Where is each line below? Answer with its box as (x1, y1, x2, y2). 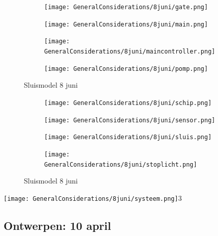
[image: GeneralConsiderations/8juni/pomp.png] (44, 65, 208, 72)
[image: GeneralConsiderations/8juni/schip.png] (44, 99, 212, 107)
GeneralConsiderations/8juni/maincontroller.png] (44, 47, 215, 55)
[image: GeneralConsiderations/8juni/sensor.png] (44, 116, 215, 124)
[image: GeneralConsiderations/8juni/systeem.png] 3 (4, 192, 182, 203)
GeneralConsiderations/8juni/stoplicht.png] (44, 161, 197, 168)
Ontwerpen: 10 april (4, 217, 111, 233)
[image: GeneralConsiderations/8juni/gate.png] (44, 4, 208, 11)
